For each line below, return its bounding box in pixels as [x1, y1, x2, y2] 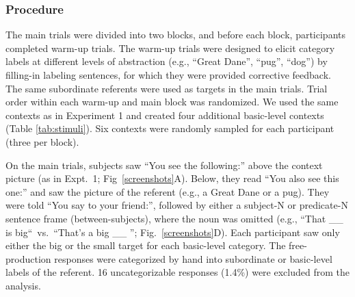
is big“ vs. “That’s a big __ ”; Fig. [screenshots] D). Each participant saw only [5, 224, 340, 239]
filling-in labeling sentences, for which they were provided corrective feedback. [5, 68, 331, 81]
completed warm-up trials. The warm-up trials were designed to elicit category [5, 40, 335, 55]
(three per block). [5, 134, 79, 148]
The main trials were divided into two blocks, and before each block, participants [5, 27, 345, 42]
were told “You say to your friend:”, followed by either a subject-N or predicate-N [5, 198, 348, 212]
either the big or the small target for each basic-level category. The [5, 238, 286, 253]
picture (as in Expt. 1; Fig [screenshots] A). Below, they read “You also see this [5, 171, 339, 185]
